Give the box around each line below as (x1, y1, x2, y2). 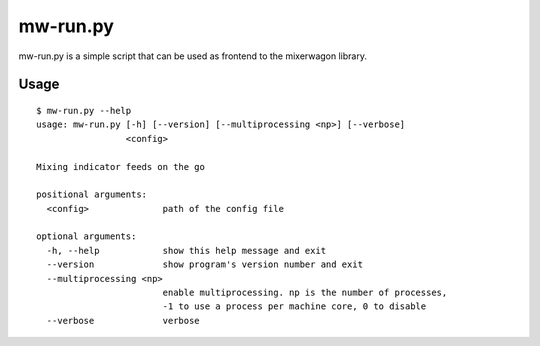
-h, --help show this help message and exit (46, 245, 327, 256)
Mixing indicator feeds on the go (36, 161, 205, 172)
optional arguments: (36, 231, 137, 242)
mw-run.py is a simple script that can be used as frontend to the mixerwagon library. (18, 50, 367, 62)
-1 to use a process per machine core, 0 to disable (162, 301, 427, 312)
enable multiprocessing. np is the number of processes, (162, 287, 448, 299)
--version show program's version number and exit (46, 259, 364, 270)
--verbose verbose (46, 315, 200, 326)
